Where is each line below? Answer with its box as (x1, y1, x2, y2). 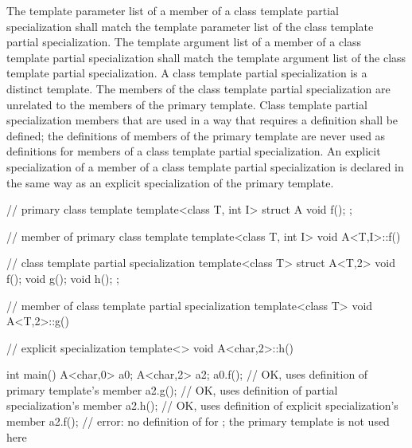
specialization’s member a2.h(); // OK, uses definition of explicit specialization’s (6, 397, 398, 414)
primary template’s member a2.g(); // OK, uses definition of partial (6, 381, 338, 398)
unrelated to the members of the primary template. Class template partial (6, 96, 367, 112)
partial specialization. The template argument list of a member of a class (6, 33, 362, 50)
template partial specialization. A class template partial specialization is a (6, 65, 367, 81)
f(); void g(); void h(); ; (6, 269, 119, 286)
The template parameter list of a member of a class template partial (6, 2, 339, 18)
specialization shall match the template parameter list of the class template (6, 18, 374, 34)
